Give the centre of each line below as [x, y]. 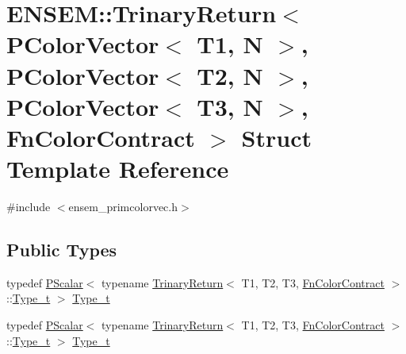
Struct [276, 137]
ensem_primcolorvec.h [123, 207]
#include [29, 207]
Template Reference [118, 169]
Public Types [62, 250]
